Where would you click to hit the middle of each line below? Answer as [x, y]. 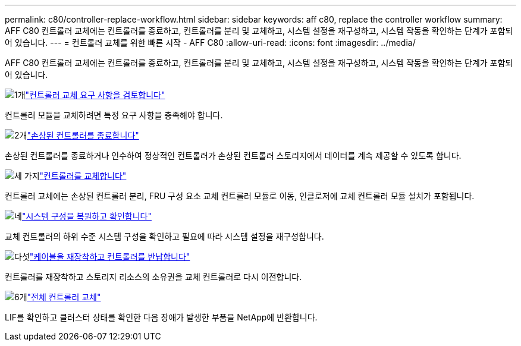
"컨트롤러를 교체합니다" [83, 176]
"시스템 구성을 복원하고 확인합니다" [87, 216]
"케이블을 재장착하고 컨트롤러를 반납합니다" [110, 257]
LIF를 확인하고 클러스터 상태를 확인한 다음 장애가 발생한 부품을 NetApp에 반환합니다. [161, 317]
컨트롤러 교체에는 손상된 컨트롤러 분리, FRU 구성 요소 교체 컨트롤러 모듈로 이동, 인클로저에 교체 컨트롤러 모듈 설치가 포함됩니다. [240, 196]
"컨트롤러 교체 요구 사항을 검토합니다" [95, 95]
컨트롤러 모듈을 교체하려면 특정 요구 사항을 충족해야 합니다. [114, 115]
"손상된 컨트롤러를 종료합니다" [83, 135]
